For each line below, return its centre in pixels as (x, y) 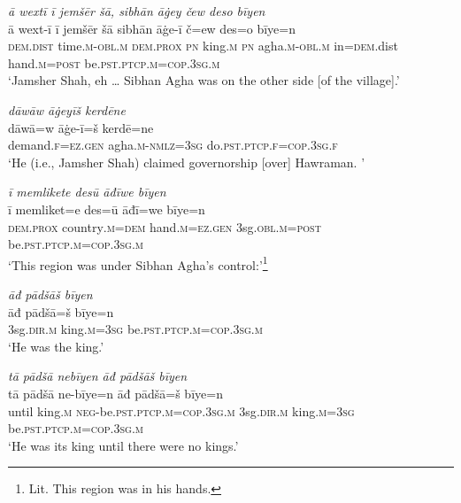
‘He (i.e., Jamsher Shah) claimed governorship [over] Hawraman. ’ (187, 162)
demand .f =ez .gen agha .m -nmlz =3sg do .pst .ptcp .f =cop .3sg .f (173, 145)
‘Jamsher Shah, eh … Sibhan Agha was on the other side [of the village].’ (204, 80)
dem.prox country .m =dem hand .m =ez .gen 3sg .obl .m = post (165, 226)
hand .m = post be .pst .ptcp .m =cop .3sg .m (114, 62)
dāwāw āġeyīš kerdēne (67, 109)
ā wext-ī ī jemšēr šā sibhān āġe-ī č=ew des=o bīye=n (152, 28)
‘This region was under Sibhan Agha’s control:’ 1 (138, 263)
